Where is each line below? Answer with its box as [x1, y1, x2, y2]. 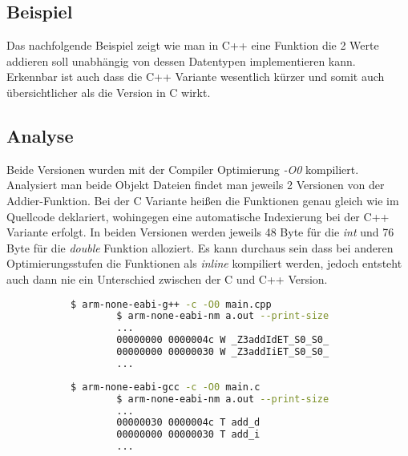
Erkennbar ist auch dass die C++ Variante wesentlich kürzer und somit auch [6, 68, 385, 85]
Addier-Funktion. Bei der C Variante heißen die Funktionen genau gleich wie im [6, 192, 399, 208]
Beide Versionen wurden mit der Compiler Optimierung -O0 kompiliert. [6, 160, 359, 177]
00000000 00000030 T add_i [116, 429, 261, 441]
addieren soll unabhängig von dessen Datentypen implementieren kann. [6, 52, 356, 69]
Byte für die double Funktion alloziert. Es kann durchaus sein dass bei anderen [6, 239, 394, 256]
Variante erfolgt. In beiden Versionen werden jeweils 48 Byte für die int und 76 [6, 224, 394, 240]
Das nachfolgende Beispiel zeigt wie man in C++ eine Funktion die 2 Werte [6, 37, 379, 54]
